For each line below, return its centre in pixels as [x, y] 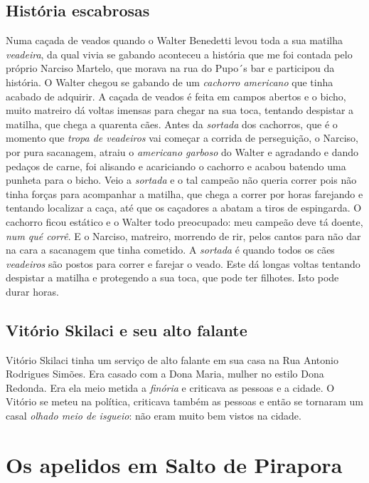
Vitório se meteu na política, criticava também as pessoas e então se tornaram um [184, 401]
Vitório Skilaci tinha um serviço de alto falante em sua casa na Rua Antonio [172, 359]
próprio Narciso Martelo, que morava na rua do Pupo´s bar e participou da [170, 68]
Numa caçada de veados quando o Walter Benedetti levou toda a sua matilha [175, 40]
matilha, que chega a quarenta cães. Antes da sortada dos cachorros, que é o [172, 124]
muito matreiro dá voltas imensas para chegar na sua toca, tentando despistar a [180, 110]
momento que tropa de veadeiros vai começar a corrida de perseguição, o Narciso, [182, 138]
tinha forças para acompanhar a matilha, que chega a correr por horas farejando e [184, 193]
